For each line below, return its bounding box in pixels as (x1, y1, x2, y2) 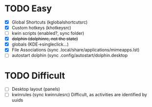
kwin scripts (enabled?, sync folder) (11, 30, 84, 36)
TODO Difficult (4, 70, 65, 81)
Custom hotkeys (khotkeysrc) (11, 25, 72, 30)
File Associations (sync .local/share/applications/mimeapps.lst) (11, 47, 140, 53)
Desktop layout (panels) (11, 86, 60, 92)
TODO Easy (4, 3, 52, 14)
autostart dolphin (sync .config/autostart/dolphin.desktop (11, 53, 128, 58)
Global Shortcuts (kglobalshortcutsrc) (11, 19, 88, 25)
